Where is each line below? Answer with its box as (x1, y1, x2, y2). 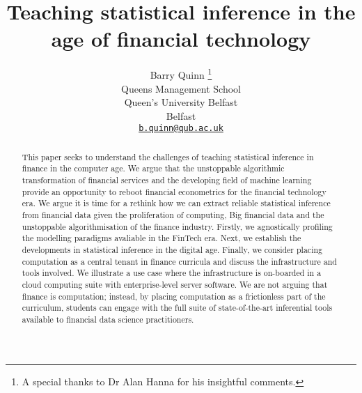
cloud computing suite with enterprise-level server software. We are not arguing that (22, 279, 328, 291)
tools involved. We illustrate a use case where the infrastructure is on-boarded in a (22, 267, 322, 279)
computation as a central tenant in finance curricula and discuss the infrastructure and (22, 255, 337, 267)
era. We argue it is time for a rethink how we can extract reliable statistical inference (22, 197, 331, 209)
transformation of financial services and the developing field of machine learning (22, 174, 312, 186)
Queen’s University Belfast (124, 95, 238, 109)
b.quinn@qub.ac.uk (139, 123, 223, 134)
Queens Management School (121, 81, 241, 95)
